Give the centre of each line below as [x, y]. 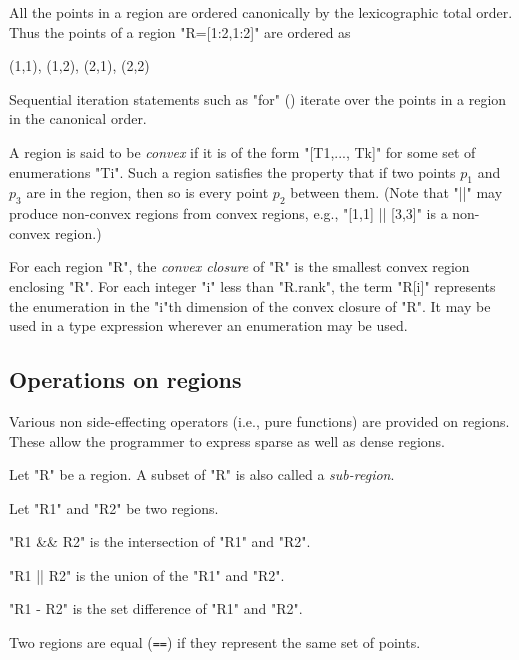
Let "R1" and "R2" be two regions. [114, 507]
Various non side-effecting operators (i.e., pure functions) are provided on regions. [259, 420]
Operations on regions [125, 379]
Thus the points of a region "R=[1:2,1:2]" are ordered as [180, 31]
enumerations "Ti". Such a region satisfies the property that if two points [232, 171]
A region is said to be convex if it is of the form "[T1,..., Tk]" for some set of [242, 151]
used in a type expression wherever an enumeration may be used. [208, 325]
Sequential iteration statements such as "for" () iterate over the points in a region [258, 98]
